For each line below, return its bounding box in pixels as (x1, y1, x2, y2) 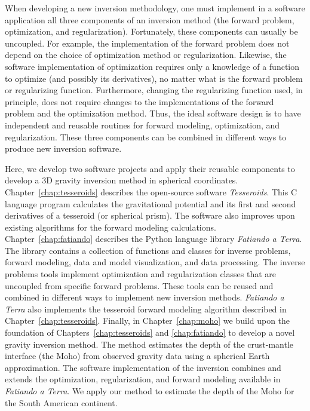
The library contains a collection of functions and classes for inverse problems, (5, 244, 291, 256)
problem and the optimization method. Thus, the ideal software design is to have (5, 107, 301, 119)
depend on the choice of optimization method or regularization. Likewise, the (5, 48, 287, 61)
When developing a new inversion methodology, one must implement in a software (5, 2, 305, 14)
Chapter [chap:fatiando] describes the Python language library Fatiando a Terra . (5, 232, 302, 245)
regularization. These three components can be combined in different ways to (5, 130, 287, 143)
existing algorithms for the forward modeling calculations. (5, 220, 216, 233)
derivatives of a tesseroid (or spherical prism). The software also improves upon (5, 209, 295, 222)
